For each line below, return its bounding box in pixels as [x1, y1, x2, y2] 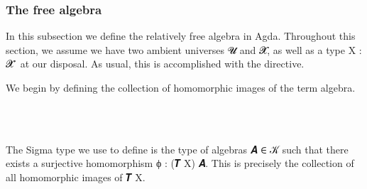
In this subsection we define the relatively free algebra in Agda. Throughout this [6, 28, 356, 43]
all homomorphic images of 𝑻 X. [6, 169, 146, 184]
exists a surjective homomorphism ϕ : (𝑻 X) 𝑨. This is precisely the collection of [6, 156, 354, 171]
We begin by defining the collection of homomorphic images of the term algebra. [6, 80, 356, 94]
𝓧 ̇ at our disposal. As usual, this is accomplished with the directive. [6, 56, 305, 71]
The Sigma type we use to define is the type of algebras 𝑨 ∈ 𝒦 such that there [6, 141, 349, 156]
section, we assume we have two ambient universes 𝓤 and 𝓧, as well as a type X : [6, 42, 362, 57]
